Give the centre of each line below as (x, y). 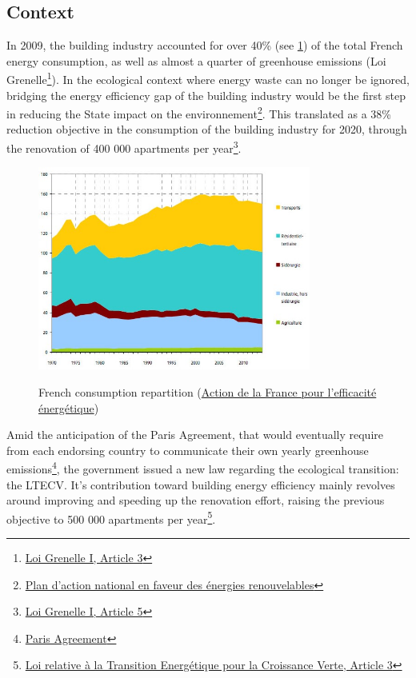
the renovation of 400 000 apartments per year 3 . (124, 147)
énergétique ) (69, 407)
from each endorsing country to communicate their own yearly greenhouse (188, 450)
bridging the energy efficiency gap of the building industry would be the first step (206, 95)
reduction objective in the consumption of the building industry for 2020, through (207, 129)
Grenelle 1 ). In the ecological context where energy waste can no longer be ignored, (208, 78)
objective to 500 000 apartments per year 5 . (111, 517)
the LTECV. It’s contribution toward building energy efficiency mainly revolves (201, 484)
